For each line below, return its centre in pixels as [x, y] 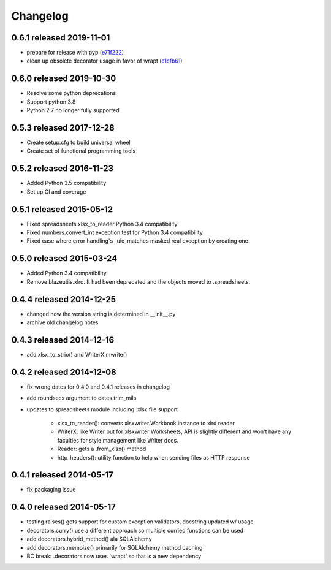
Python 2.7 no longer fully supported [73, 110]
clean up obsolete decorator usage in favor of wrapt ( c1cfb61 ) [105, 61]
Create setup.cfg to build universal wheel [79, 142]
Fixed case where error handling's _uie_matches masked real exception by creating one [137, 241]
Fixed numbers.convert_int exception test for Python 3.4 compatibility [115, 232]
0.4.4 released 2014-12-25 [64, 299]
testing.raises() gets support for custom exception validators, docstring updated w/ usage [140, 522]
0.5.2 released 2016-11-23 [63, 169]
